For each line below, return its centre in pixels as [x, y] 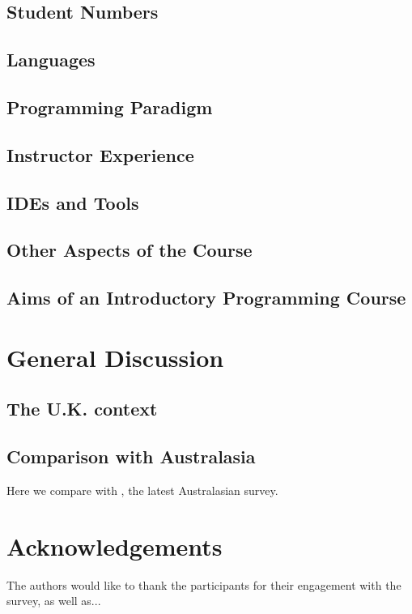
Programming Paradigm [110, 107]
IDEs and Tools [73, 202]
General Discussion [115, 357]
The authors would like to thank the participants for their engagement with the [204, 584]
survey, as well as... [54, 601]
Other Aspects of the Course [130, 250]
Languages [51, 60]
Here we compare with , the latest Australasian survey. [142, 490]
